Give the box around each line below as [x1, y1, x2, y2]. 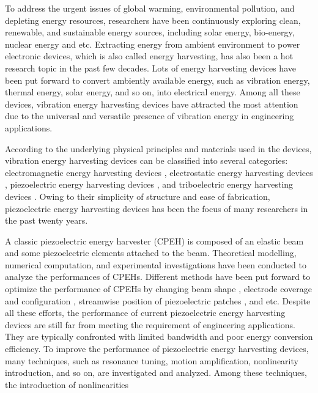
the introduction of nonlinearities [5, 378, 129, 391]
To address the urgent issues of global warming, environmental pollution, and [5, 2, 295, 14]
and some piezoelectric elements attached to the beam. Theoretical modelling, [5, 246, 297, 259]
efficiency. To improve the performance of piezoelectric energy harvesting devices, [5, 342, 309, 355]
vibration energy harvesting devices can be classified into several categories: [5, 154, 288, 167]
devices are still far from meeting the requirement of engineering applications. [5, 318, 295, 331]
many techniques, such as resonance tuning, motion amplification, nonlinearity [5, 354, 298, 367]
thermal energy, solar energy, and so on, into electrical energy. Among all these [5, 86, 300, 98]
